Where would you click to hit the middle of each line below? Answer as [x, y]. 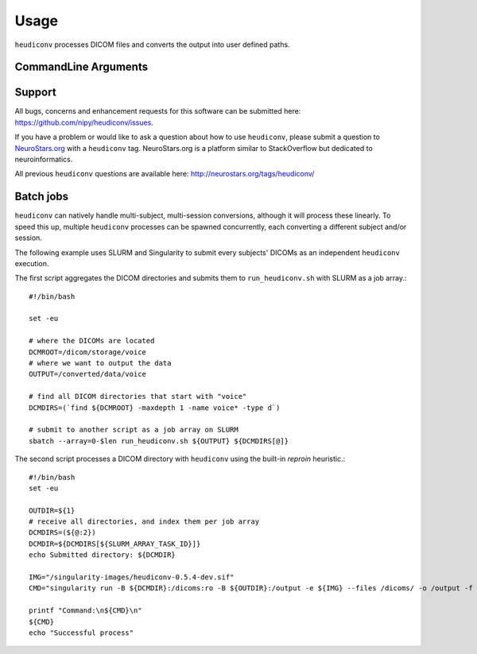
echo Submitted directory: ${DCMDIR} [103, 555]
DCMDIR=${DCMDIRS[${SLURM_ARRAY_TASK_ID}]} [115, 544]
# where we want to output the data [100, 363]
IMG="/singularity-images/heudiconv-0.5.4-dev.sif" [132, 577]
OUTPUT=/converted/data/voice [88, 374]
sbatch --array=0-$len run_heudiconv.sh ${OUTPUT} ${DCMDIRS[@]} [159, 441]
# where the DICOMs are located [92, 341]
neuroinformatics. [44, 160]
